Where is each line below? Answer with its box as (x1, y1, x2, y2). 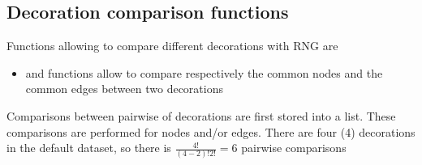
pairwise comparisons (241, 139, 347, 156)
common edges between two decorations (25, 80, 223, 97)
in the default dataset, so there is (6, 139, 171, 156)
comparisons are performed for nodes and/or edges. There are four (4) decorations (6, 123, 416, 140)
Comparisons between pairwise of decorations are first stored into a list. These (6, 107, 396, 124)
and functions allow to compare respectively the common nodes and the (25, 64, 383, 81)
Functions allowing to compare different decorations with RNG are (6, 37, 338, 54)
